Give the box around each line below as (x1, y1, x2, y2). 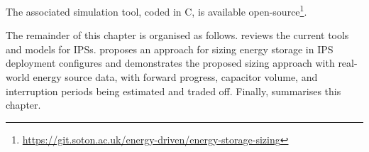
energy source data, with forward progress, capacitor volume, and (33, 70, 318, 85)
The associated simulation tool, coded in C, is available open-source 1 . (6, 2, 307, 18)
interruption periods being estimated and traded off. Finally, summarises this (6, 83, 341, 98)
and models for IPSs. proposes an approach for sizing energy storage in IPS (6, 41, 334, 56)
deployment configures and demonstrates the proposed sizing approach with (6, 55, 335, 70)
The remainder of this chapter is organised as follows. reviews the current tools (6, 28, 349, 43)
